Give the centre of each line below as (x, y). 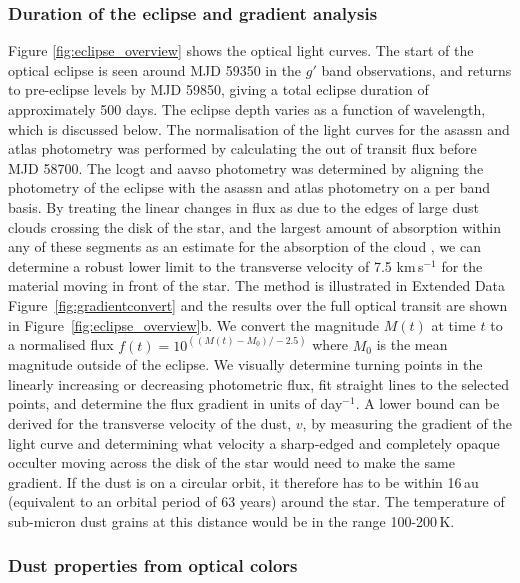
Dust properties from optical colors (153, 565)
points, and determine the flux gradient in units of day (175, 403)
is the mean (412, 344)
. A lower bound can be (427, 403)
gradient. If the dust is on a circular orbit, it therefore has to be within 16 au (243, 481)
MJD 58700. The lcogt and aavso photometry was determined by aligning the (246, 167)
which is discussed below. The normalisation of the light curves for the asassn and (259, 128)
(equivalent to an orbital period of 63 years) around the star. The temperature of (256, 501)
